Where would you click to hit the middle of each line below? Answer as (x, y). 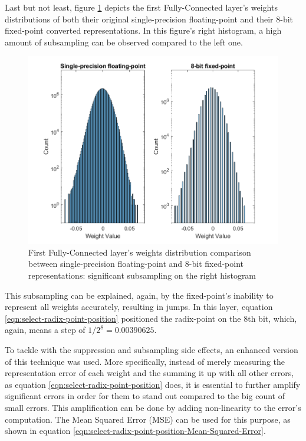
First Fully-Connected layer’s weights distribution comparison (140, 252)
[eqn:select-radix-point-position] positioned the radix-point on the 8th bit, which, (151, 318)
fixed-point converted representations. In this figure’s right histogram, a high (143, 30)
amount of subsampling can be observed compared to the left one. (124, 42)
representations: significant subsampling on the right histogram (142, 275)
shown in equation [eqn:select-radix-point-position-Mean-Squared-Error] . (135, 431)
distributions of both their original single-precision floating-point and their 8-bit (149, 19)
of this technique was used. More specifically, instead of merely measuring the (145, 361)
